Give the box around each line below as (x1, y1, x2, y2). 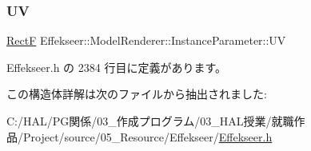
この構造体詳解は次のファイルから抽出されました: (6, 85, 267, 102)
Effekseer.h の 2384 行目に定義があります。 (6, 58, 227, 75)
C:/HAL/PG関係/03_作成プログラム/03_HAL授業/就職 (6, 113, 294, 129)
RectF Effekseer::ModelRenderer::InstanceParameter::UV (6, 32, 286, 49)
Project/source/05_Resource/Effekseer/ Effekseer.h (22, 128, 273, 145)
